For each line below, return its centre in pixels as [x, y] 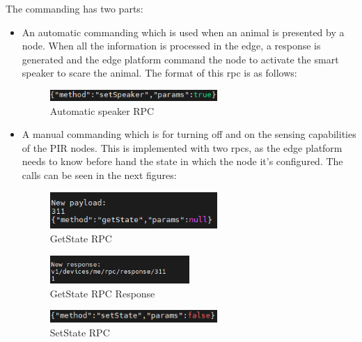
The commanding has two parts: [74, 8]
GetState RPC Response [102, 293]
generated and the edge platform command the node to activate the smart [180, 59]
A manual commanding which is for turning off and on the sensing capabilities [189, 134]
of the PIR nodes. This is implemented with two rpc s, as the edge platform [182, 147]
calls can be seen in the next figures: [99, 175]
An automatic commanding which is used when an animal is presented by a [183, 32]
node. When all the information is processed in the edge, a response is [171, 46]
